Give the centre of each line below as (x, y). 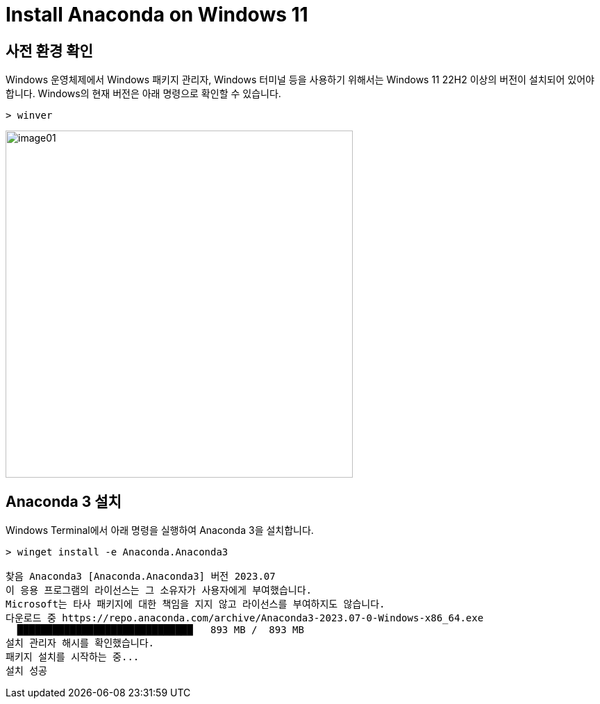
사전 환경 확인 (49, 51)
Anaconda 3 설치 (64, 501)
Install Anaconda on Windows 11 (157, 15)
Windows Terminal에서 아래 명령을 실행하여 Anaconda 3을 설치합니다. (160, 530)
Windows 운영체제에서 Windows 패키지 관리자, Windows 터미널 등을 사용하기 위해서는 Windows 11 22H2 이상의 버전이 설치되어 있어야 (300, 80)
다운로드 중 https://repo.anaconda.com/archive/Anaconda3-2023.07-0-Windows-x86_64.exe (245, 618)
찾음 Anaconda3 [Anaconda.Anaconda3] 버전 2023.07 (141, 577)
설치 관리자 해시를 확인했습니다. (80, 643)
